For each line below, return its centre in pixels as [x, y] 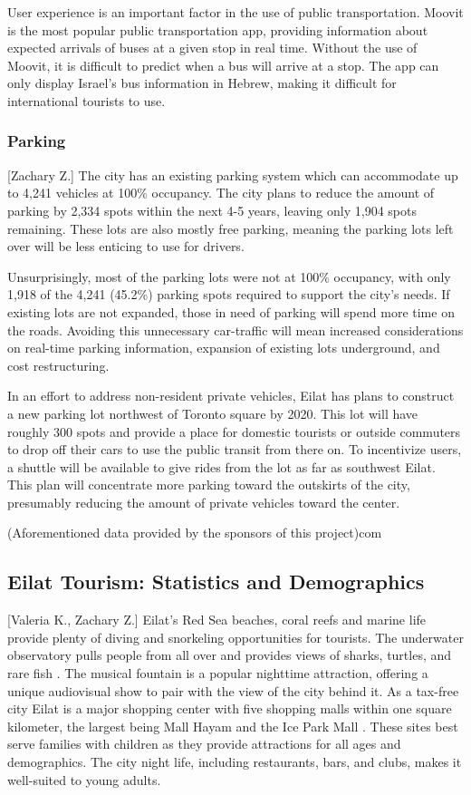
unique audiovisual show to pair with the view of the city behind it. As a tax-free [233, 690]
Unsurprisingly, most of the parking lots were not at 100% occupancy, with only [229, 276]
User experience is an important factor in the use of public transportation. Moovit [235, 12]
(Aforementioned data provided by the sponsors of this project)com [195, 533]
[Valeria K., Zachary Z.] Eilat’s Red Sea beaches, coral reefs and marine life [217, 620]
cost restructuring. [58, 365]
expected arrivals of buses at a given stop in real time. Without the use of [212, 48]
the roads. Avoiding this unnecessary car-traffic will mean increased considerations [235, 330]
